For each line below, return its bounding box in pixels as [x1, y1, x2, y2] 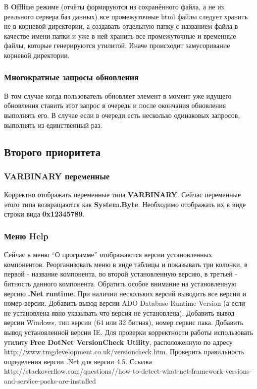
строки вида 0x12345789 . [4, 209, 85, 219]
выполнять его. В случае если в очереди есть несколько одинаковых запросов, [4, 110, 240, 120]
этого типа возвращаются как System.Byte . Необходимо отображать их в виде [4, 199, 246, 209]
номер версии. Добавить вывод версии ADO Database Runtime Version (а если [4, 298, 245, 308]
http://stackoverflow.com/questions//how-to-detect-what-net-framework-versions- [4, 366, 252, 376]
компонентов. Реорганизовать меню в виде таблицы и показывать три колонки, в [4, 259, 248, 269]
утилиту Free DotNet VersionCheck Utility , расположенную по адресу [4, 336, 233, 347]
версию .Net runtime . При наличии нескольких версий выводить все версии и [4, 288, 246, 298]
